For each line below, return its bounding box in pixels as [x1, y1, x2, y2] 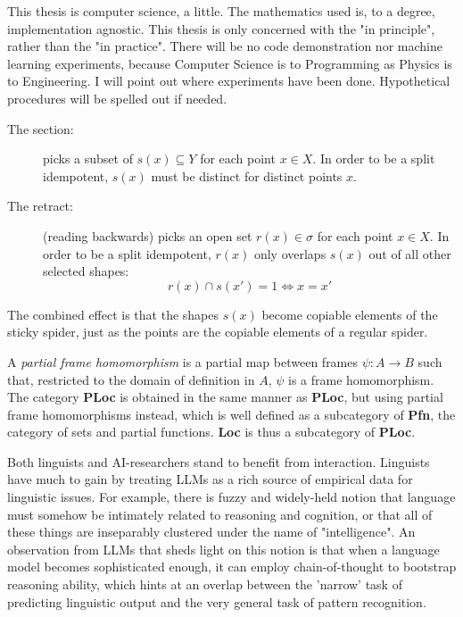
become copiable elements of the [261, 304, 438, 323]
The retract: [7, 196, 73, 215]
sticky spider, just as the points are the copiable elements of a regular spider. [7, 322, 428, 341]
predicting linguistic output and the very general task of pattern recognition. [7, 592, 426, 611]
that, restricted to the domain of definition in [7, 370, 255, 388]
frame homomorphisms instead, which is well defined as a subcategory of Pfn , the [7, 404, 456, 423]
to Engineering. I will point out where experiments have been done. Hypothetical [7, 71, 451, 90]
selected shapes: [43, 262, 129, 280]
